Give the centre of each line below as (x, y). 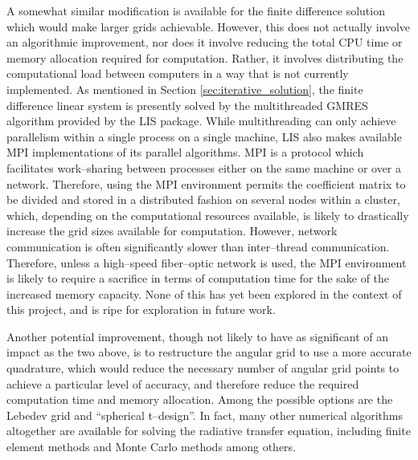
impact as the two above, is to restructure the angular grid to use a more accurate (209, 352)
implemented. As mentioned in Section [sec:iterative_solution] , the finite (185, 89)
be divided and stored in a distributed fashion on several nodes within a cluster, (203, 199)
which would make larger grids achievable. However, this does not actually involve (209, 26)
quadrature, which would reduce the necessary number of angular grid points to (203, 368)
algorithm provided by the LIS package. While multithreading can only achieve (201, 121)
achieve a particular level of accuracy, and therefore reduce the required (183, 383)
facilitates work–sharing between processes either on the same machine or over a (204, 167)
